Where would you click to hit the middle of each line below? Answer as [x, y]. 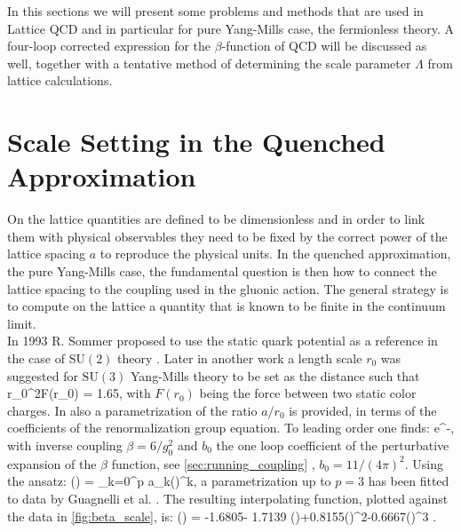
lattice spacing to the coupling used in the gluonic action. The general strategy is [228, 288]
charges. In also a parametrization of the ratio [132, 410]
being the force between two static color [308, 393]
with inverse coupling [65, 445]
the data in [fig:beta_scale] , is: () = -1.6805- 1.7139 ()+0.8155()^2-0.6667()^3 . [222, 516]
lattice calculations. [60, 80]
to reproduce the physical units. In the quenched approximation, [275, 254]
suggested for [43, 375]
